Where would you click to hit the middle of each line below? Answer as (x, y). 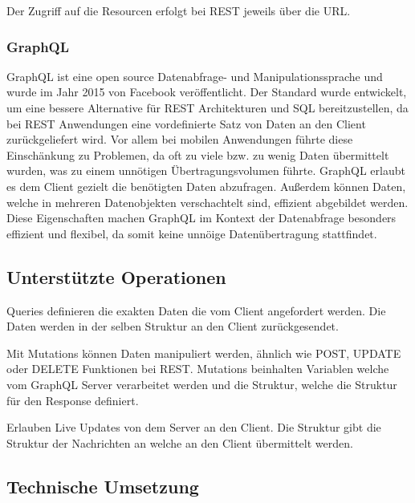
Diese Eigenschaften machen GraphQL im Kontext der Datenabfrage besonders (201, 218)
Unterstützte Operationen (116, 276)
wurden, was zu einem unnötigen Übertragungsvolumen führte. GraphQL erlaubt (206, 170)
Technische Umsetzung (103, 486)
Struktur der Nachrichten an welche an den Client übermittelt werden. (180, 442)
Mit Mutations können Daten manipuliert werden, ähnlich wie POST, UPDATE (204, 353)
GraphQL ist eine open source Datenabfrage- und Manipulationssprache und (195, 76)
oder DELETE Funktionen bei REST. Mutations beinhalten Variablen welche (198, 369)
